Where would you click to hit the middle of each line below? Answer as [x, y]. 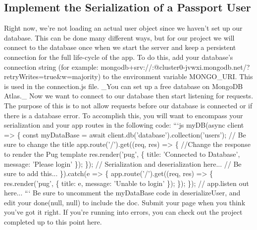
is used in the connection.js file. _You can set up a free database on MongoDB [124, 86]
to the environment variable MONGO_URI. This [178, 76]
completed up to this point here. [53, 222]
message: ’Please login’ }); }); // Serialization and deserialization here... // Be [123, 163]
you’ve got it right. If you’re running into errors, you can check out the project [123, 212]
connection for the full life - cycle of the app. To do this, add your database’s [119, 57]
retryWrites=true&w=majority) [52, 76]
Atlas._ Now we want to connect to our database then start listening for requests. [129, 96]
